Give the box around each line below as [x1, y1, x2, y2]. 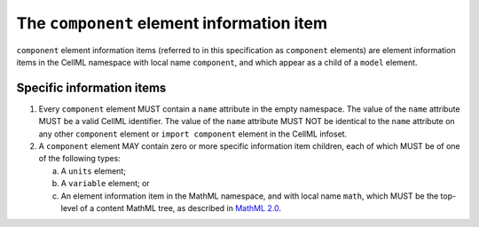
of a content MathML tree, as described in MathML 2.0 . [80, 202, 282, 213]
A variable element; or [60, 178, 150, 189]
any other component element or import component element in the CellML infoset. [38, 129, 348, 139]
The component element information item [16, 13, 328, 33]
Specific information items [16, 80, 167, 95]
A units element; [60, 165, 126, 176]
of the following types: [38, 153, 122, 164]
